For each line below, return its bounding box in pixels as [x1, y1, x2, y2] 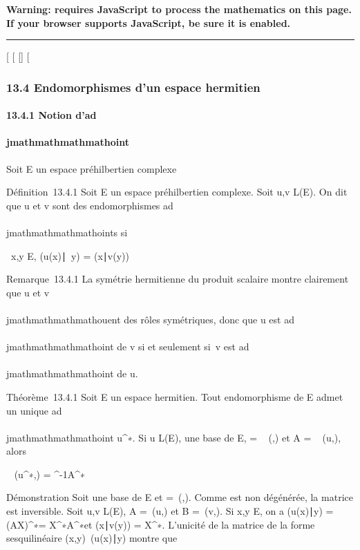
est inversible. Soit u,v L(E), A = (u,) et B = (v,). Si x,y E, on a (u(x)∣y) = [6, 504, 334, 518]
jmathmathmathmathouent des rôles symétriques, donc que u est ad [6, 312, 294, 326]
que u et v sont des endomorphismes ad [6, 198, 173, 212]
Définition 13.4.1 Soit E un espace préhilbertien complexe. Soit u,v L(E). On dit [6, 184, 348, 199]
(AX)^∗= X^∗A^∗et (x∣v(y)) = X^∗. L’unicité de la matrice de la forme [6, 517, 315, 531]
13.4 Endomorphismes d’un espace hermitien [6, 78, 260, 95]
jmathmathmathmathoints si [6, 225, 128, 239]
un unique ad [6, 403, 62, 417]
